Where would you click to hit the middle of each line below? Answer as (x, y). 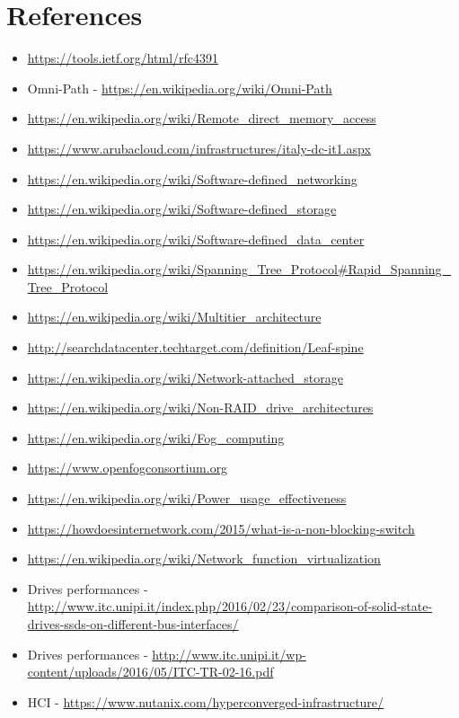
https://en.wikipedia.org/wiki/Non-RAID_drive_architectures (200, 408)
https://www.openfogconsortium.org (128, 468)
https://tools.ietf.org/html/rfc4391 (123, 58)
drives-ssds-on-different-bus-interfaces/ (133, 624)
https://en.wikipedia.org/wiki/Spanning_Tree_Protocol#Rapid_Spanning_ (239, 269)
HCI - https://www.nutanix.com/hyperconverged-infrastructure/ (206, 701)
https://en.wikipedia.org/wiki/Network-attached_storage (185, 377)
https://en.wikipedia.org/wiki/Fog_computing (156, 437)
